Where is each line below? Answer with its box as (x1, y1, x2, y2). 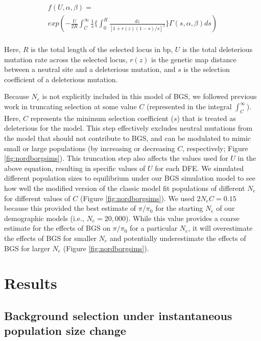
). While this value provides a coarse (126, 212, 240, 223)
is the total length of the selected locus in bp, (31, 44, 173, 55)
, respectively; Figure (182, 142, 248, 153)
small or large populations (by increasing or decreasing (4, 142, 175, 153)
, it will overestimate (188, 223, 253, 233)
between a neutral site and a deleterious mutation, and (4, 64, 176, 75)
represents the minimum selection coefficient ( (30, 112, 174, 123)
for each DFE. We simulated (155, 162, 244, 173)
